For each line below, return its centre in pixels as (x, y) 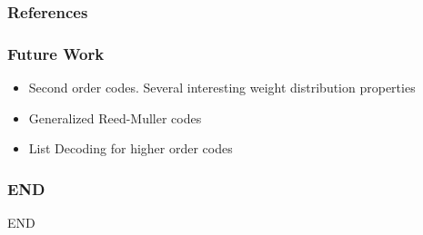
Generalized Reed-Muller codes (115, 117)
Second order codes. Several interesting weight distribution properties (222, 88)
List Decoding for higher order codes (131, 148)
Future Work (56, 53)
